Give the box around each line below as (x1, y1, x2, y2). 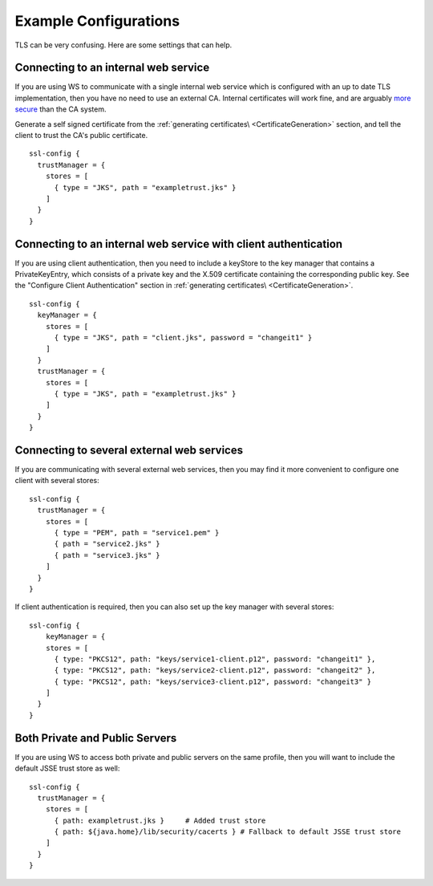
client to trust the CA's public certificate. (14, 131, 148, 140)
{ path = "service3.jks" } (54, 551, 160, 559)
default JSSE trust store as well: (14, 763, 120, 774)
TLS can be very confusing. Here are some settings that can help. (14, 40, 233, 50)
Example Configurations (14, 12, 180, 30)
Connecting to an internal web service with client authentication (14, 237, 343, 250)
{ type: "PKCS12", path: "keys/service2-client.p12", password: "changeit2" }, (54, 666, 376, 675)
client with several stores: (14, 476, 99, 486)
